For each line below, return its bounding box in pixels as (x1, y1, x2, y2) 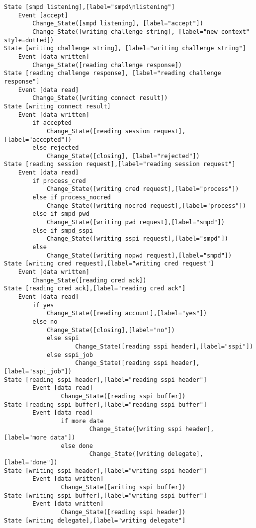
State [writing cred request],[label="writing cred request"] (4, 260, 214, 267)
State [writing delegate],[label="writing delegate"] (4, 517, 186, 524)
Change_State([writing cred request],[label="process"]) (46, 185, 239, 193)
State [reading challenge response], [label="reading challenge (4, 70, 221, 77)
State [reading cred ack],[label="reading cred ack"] (4, 285, 186, 292)
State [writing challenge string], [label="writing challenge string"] (4, 45, 246, 52)
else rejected (32, 144, 79, 152)
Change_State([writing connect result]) (32, 94, 168, 102)
